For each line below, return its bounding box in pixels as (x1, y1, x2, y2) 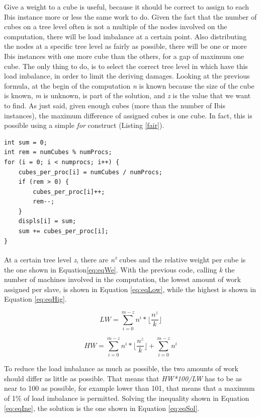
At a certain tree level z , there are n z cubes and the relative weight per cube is (4, 253, 246, 264)
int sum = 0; (4, 138, 47, 146)
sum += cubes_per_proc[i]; (18, 228, 109, 235)
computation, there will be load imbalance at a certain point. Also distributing (4, 31, 247, 41)
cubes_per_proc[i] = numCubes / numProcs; (18, 168, 162, 176)
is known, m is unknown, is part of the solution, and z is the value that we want (4, 90, 251, 101)
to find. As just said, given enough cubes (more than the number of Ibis (4, 100, 225, 110)
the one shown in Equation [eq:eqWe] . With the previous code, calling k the (4, 264, 235, 274)
